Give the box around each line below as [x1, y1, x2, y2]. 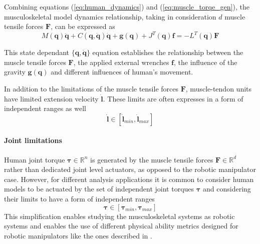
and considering [203, 183, 251, 194]
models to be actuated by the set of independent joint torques [4, 183, 194, 194]
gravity [4, 66, 26, 77]
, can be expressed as [51, 21, 115, 31]
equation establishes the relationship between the [92, 47, 243, 57]
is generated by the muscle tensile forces [90, 154, 213, 164]
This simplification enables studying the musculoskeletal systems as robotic [4, 210, 235, 221]
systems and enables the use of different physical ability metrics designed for [4, 220, 238, 231]
